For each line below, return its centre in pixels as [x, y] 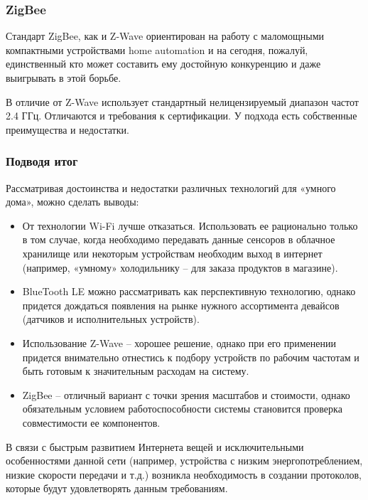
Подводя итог [42, 161]
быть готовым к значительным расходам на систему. [136, 371]
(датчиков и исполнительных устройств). [111, 319]
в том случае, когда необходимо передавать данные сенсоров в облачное [179, 239]
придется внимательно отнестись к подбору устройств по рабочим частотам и [191, 357]
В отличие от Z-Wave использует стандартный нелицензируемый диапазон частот [182, 101]
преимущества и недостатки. [67, 129]
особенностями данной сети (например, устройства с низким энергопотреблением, [184, 461]
